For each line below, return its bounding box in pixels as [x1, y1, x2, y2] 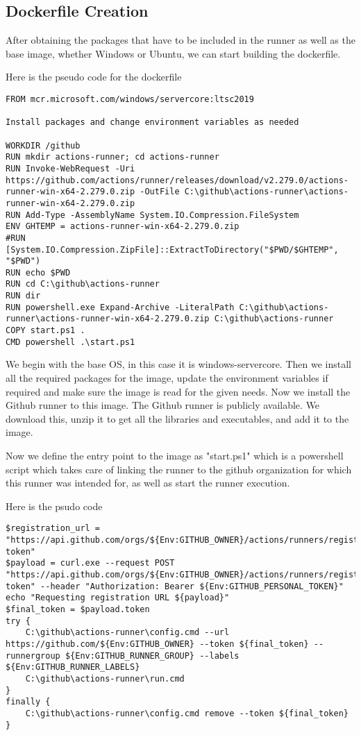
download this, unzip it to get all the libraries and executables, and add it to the [6, 411, 349, 425]
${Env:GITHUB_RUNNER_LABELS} [6, 662, 140, 673]
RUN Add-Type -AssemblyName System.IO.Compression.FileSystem [6, 210, 299, 220]
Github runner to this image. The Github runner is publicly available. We [6, 398, 320, 412]
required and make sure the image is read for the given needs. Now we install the [6, 384, 351, 398]
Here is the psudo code [6, 498, 103, 513]
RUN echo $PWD [6, 267, 71, 278]
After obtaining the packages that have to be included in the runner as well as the [6, 33, 355, 47]
